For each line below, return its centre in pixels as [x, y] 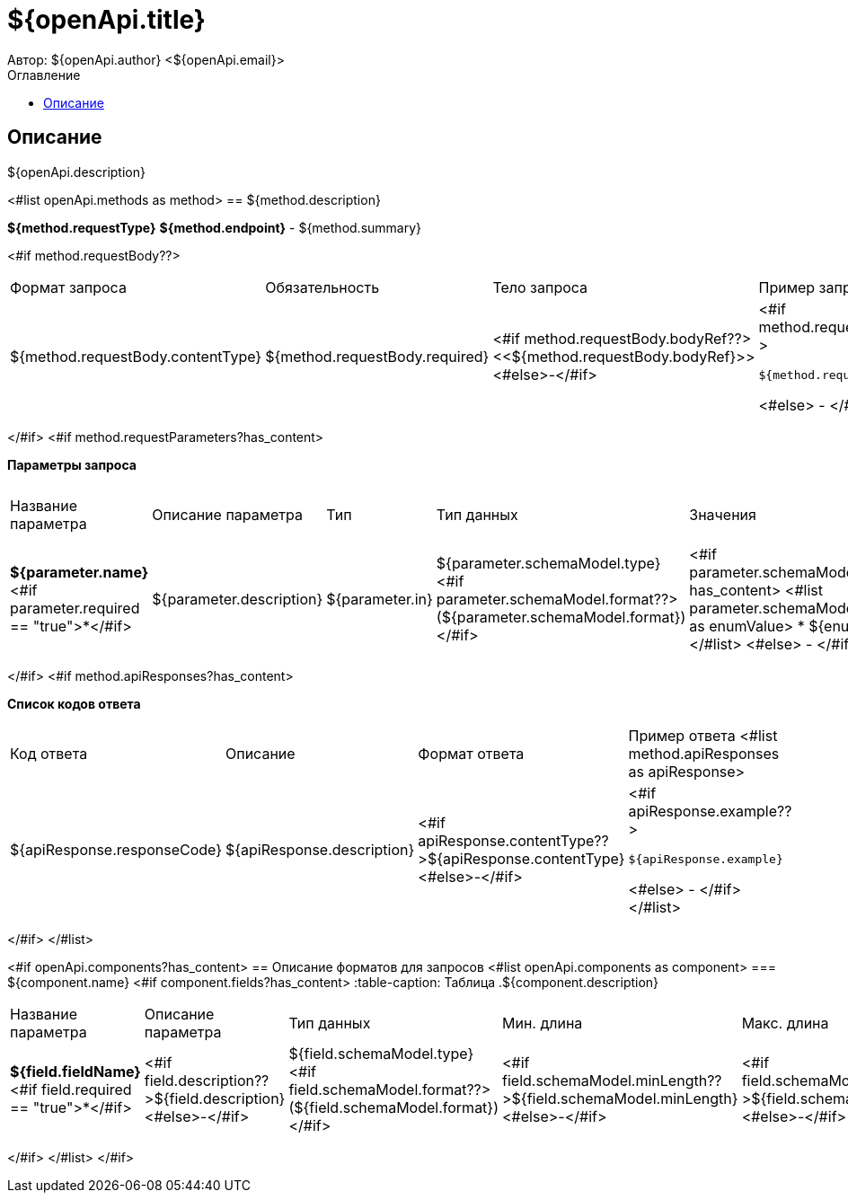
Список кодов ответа [74, 703]
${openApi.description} [76, 172]
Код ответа [49, 753]
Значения [723, 514]
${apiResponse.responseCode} [116, 850]
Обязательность [322, 287]
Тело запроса [540, 287]
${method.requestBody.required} [377, 357]
